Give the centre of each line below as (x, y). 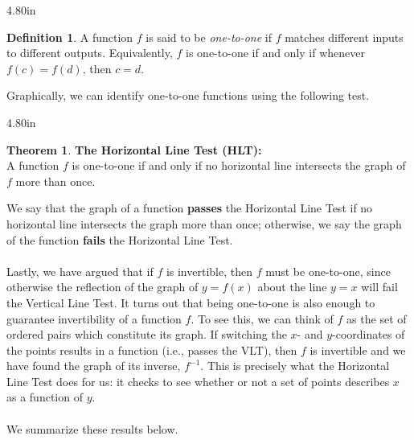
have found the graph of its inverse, (94, 366)
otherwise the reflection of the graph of (102, 287)
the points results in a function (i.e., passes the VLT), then (152, 350)
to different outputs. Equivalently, (90, 53)
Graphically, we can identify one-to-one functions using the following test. (188, 95)
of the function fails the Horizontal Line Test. (120, 239)
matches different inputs (344, 37)
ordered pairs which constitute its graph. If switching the (147, 334)
